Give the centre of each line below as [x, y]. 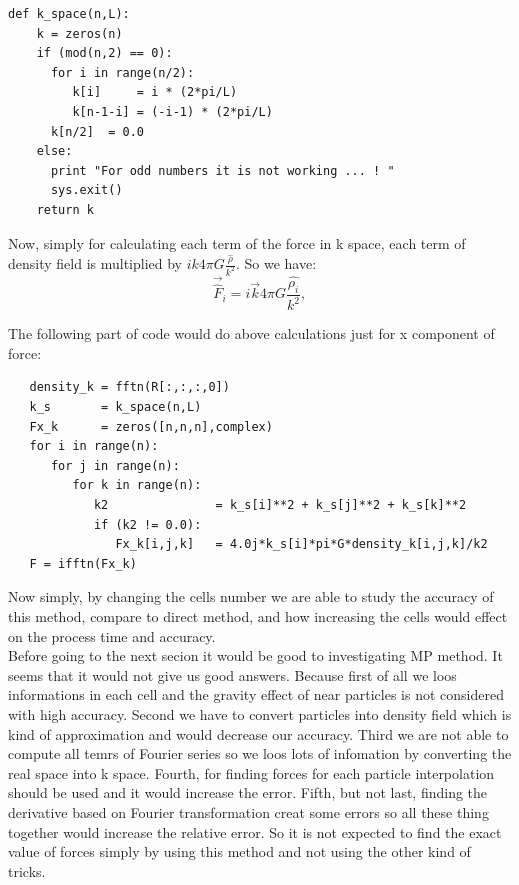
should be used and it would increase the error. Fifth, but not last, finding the [248, 792]
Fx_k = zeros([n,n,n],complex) [151, 426]
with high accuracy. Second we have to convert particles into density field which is [260, 713]
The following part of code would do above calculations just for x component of [251, 333]
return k [65, 209]
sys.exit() [86, 190]
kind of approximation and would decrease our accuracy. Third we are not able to [258, 733]
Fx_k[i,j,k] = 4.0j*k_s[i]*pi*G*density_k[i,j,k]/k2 [301, 544]
